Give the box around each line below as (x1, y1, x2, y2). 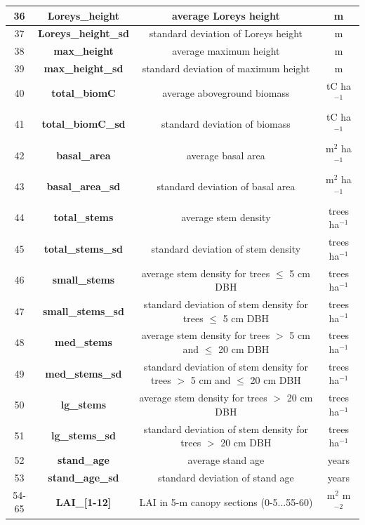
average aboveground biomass (162, 85, 290, 100)
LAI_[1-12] (55, 494, 112, 509)
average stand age (187, 453, 265, 467)
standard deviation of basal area (157, 178, 296, 193)
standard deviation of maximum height (142, 61, 310, 76)
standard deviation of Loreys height (149, 26, 303, 41)
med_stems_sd (45, 366, 122, 380)
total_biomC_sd (41, 117, 126, 131)
